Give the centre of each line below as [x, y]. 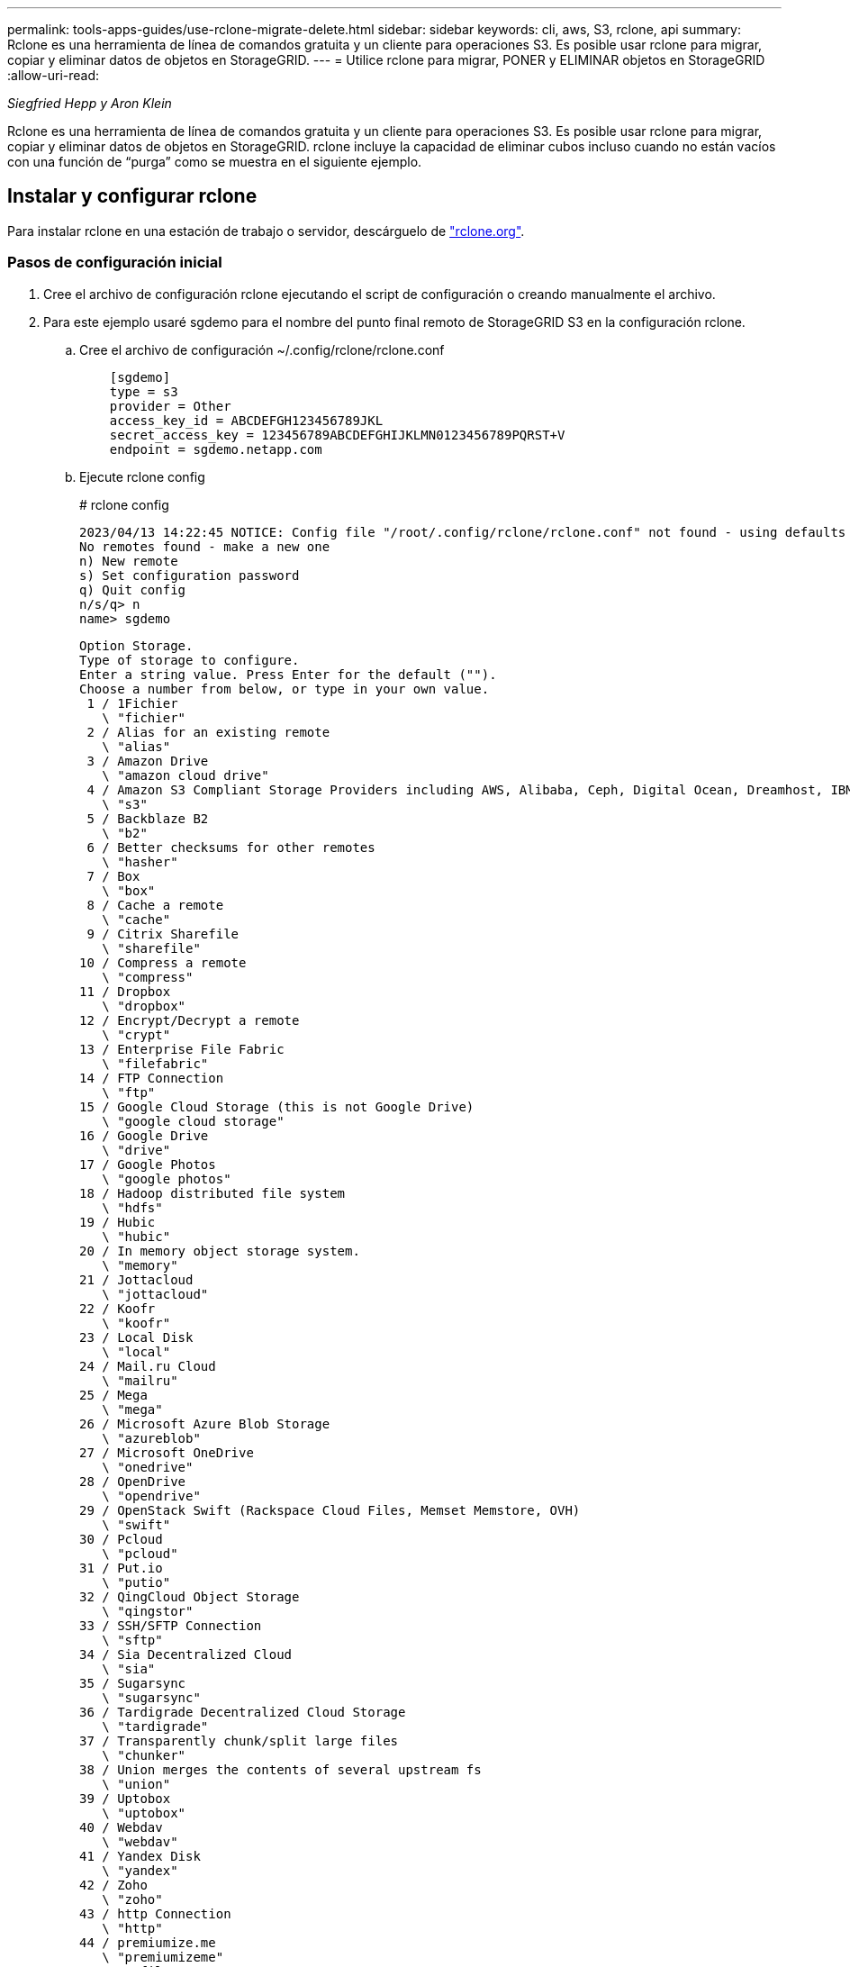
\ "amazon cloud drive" [185, 775]
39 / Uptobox [125, 1798]
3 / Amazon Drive [148, 761]
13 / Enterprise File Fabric [182, 1049]
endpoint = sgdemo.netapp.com [216, 449]
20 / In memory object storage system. [220, 1251]
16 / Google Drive [144, 1135]
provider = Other [170, 406]
